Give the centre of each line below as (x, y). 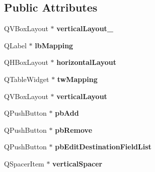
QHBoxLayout (26, 62)
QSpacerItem (24, 163)
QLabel (15, 45)
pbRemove (74, 130)
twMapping (77, 79)
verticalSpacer (77, 163)
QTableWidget (27, 79)
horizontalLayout (86, 62)
